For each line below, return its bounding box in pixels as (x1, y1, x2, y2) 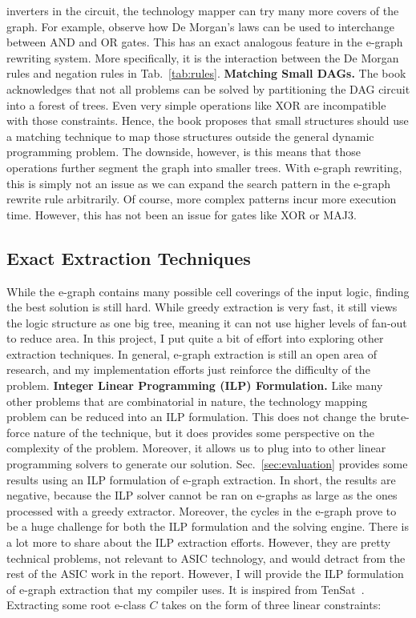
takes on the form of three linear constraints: (161, 596, 382, 613)
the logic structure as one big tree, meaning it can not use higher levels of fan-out (6, 314, 407, 331)
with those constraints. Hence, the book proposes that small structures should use (6, 112, 409, 129)
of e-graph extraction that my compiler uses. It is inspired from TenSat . (6, 580, 365, 597)
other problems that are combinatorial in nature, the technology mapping (6, 392, 368, 409)
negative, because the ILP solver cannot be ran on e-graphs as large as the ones (6, 487, 398, 504)
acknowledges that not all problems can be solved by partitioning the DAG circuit (6, 80, 410, 97)
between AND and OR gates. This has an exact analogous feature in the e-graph (6, 34, 403, 50)
